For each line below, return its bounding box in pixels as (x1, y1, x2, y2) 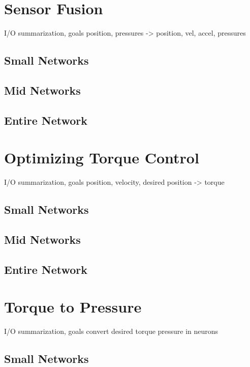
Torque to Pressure (4, 296, 142, 317)
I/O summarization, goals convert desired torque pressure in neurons (4, 326, 218, 336)
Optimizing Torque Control (4, 147, 199, 168)
